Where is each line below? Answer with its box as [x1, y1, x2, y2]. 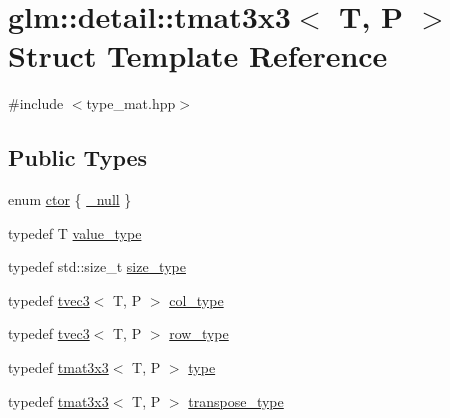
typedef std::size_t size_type [8, 256, 186, 277]
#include [8, 93, 64, 114]
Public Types [8, 142, 148, 173]
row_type [169, 323, 229, 344]
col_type [169, 289, 224, 310]
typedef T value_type [8, 222, 142, 243]
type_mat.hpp [86, 93, 176, 114]
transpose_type [188, 390, 284, 411]
